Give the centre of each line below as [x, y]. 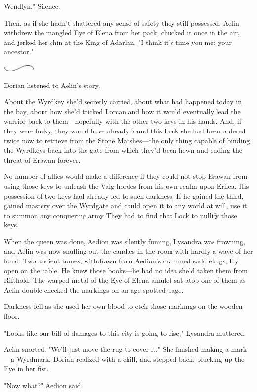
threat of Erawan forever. [42, 159]
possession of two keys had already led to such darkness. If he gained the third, [124, 196]
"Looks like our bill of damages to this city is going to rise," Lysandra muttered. [125, 332]
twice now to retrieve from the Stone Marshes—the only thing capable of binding [127, 140]
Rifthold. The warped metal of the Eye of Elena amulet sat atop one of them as [125, 280]
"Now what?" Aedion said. [43, 385]
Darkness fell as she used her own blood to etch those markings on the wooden [123, 306]
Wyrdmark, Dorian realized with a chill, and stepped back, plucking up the [130, 359]
